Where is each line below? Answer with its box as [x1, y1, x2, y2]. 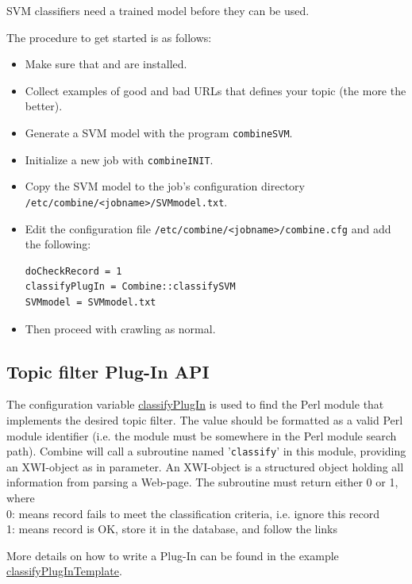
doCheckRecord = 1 [25, 265, 122, 277]
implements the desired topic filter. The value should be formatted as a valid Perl [6, 411, 403, 428]
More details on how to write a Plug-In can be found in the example [6, 547, 339, 563]
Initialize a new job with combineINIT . [25, 151, 214, 167]
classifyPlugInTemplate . [6, 563, 122, 579]
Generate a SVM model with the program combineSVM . [25, 124, 293, 140]
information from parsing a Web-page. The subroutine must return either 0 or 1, [6, 474, 399, 490]
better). [25, 98, 63, 114]
